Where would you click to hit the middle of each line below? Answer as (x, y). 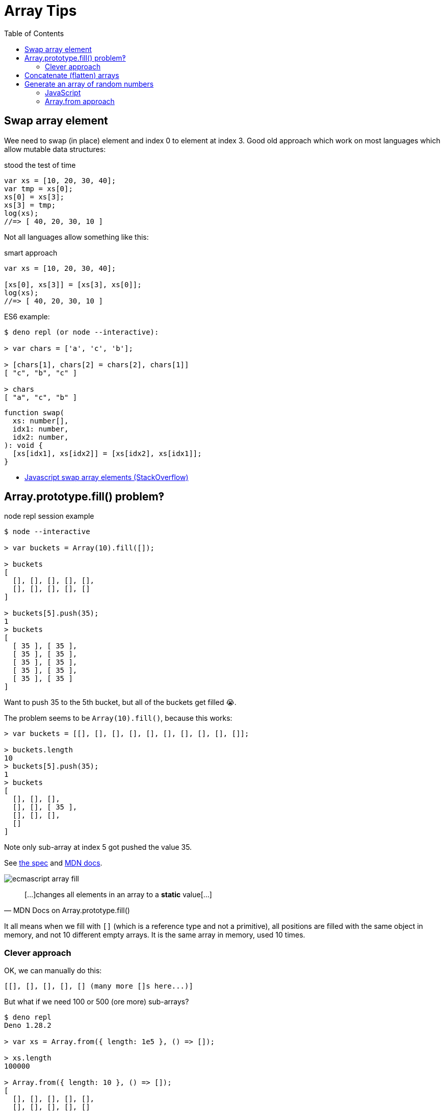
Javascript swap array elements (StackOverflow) (107, 477)
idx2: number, (41, 437)
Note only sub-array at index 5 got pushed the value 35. (98, 847)
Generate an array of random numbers (89, 84)
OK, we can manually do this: (53, 971)
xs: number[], (41, 421)
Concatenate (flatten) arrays (72, 75)
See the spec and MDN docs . (53, 863)
